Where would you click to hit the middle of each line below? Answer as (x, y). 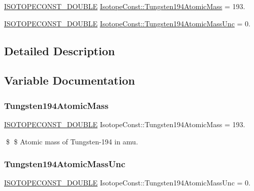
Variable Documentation (70, 80)
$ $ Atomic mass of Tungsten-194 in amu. (72, 141)
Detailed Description (60, 50)
